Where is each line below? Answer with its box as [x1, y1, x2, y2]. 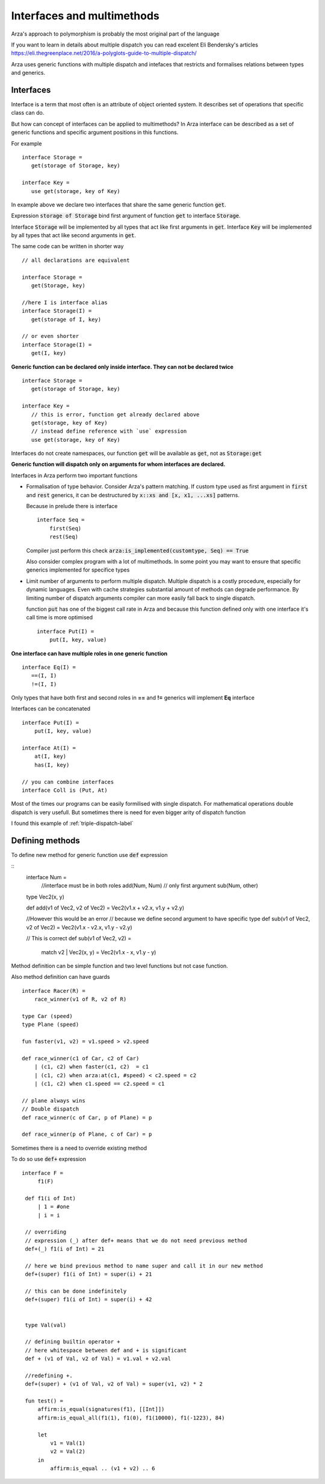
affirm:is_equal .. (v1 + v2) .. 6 [50, 1465, 156, 1472]
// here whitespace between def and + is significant [25, 1346, 187, 1354]
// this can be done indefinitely [25, 1288, 127, 1295]
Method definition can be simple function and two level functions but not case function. [11, 962, 228, 969]
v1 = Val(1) [50, 1440, 85, 1447]
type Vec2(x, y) [26, 893, 64, 900]
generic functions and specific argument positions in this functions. [11, 129, 179, 136]
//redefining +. [25, 1372, 73, 1379]
